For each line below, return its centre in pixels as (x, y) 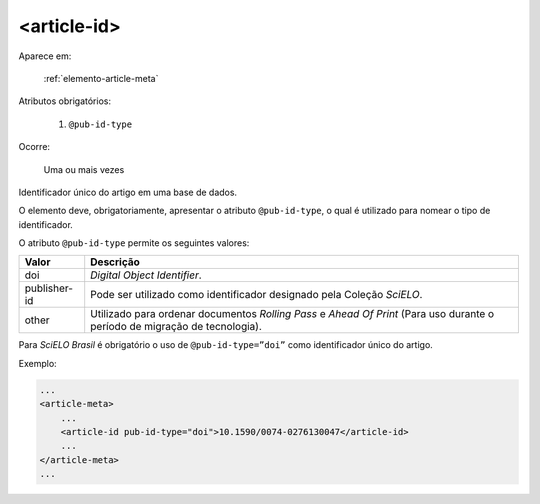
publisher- (49, 288)
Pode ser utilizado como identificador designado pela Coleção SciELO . (256, 295)
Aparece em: (45, 56)
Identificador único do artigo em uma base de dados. (128, 192)
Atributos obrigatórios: (65, 101)
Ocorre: (34, 147)
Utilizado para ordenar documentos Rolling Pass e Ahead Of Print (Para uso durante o (292, 314)
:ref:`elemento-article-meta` (101, 78)
